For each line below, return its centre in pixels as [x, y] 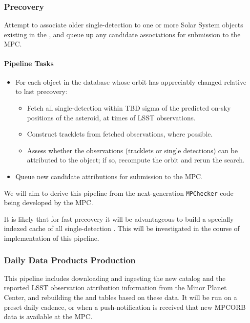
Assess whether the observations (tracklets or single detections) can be [132, 150]
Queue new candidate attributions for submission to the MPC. [109, 176]
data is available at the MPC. [48, 316]
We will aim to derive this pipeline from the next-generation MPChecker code [119, 193]
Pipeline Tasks [29, 63]
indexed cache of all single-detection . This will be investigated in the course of [122, 228]
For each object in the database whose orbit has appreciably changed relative [131, 81]
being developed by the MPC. [49, 202]
